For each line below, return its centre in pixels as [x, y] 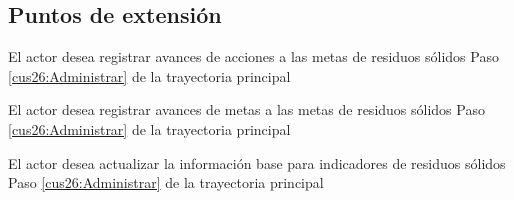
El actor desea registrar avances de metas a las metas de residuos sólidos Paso [246, 109]
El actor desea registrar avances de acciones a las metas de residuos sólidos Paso [253, 56]
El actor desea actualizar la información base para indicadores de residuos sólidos [257, 162]
